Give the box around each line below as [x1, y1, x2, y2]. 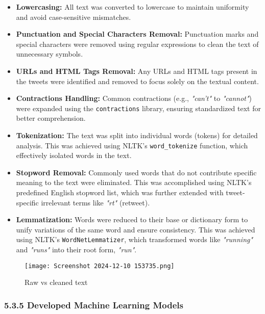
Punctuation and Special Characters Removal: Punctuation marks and [16, 29, 259, 39]
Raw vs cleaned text [25, 277, 88, 287]
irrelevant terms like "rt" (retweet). [41, 197, 150, 207]
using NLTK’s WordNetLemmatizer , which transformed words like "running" [16, 234, 253, 245]
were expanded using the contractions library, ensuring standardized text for [16, 102, 261, 113]
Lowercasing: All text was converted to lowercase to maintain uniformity [16, 2, 249, 12]
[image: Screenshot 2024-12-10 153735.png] [25, 262, 175, 270]
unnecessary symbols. [16, 48, 83, 59]
